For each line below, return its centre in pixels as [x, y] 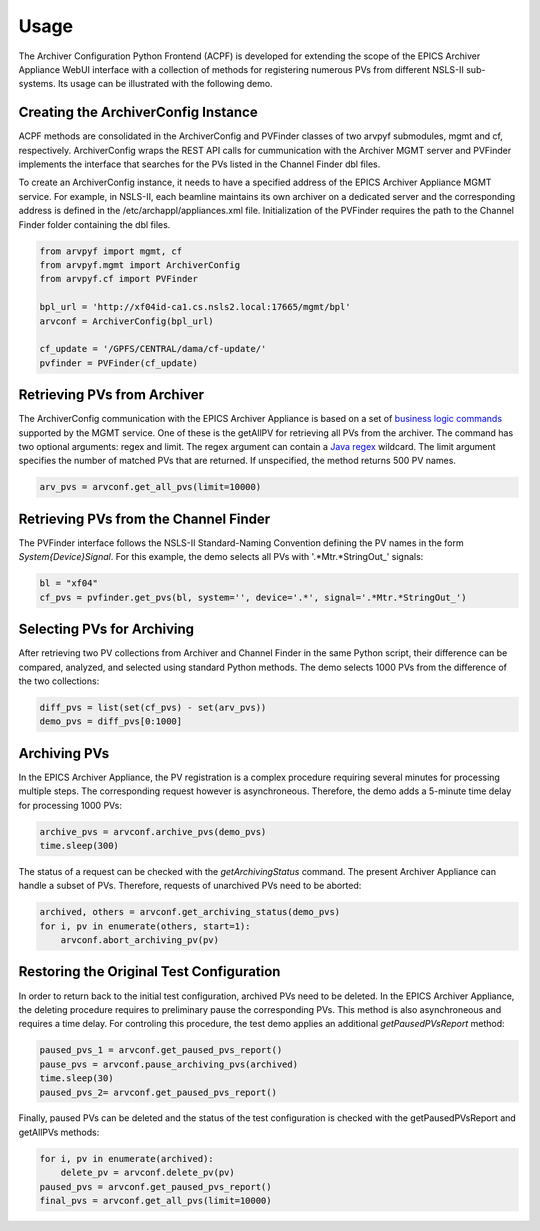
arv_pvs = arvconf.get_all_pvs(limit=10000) [150, 487]
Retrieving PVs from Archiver [111, 395]
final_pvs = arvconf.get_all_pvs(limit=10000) [155, 1201]
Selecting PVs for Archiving [106, 629]
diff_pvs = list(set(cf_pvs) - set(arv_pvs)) [153, 707]
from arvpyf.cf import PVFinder [119, 279]
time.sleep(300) [79, 845]
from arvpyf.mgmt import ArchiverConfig [139, 264]
